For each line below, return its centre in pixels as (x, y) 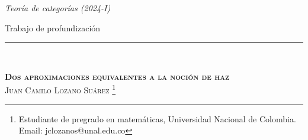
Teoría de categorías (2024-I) (58, 8)
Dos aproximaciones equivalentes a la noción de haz (117, 76)
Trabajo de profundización (53, 27)
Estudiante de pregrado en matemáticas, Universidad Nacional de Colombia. (157, 118)
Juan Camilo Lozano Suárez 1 (60, 89)
